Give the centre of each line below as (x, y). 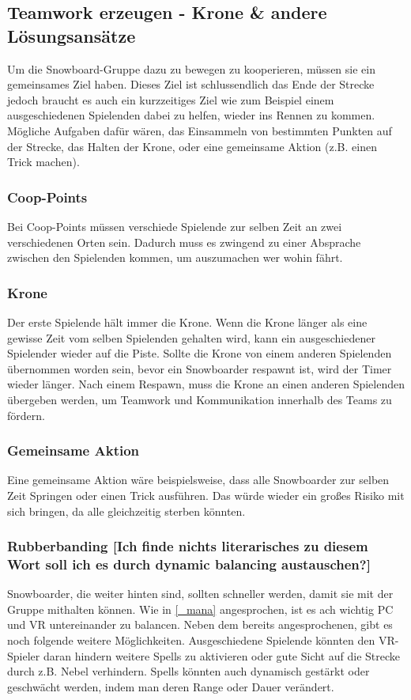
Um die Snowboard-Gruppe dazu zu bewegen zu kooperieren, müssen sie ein (191, 68)
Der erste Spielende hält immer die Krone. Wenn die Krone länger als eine (187, 322)
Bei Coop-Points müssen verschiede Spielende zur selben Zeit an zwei (175, 226)
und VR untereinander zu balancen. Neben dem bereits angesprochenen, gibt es (200, 624)
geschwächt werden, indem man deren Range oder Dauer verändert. (171, 686)
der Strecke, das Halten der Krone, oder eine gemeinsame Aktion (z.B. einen (192, 146)
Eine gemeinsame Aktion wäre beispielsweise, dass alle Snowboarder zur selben (198, 480)
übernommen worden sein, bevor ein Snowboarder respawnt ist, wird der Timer (200, 368)
